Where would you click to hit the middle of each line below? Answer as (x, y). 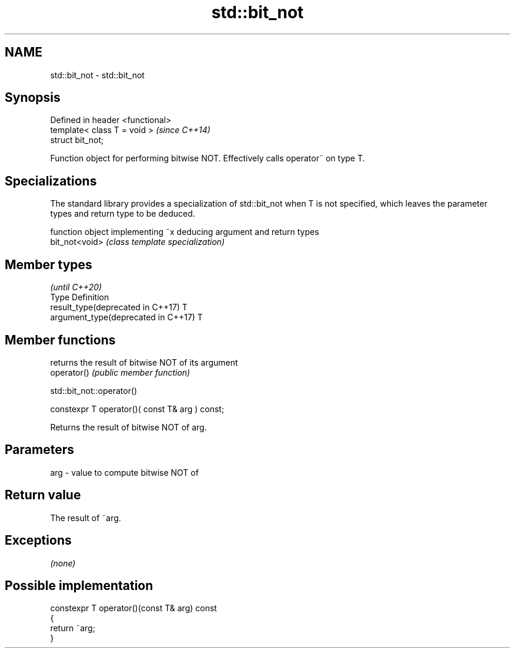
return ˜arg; (73, 628)
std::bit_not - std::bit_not (97, 75)
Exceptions (38, 541)
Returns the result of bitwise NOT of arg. (128, 427)
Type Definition (80, 297)
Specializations (51, 181)
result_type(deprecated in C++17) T (119, 307)
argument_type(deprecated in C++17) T (126, 317)
